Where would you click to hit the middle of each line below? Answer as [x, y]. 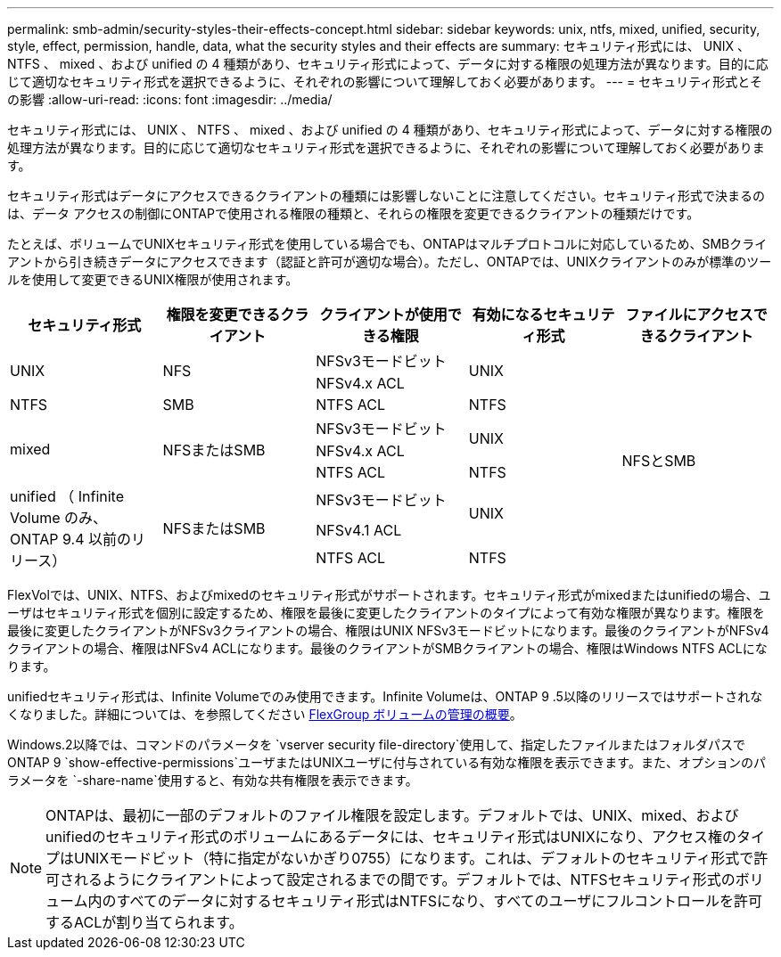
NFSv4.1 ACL [359, 530]
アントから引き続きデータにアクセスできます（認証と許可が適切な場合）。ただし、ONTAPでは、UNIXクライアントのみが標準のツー [390, 262]
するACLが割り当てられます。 [144, 922]
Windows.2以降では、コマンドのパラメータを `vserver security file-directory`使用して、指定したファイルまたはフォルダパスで [377, 744]
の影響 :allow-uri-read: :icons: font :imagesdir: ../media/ [170, 99]
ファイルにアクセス [689, 315]
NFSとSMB [659, 461]
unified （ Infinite [67, 496]
